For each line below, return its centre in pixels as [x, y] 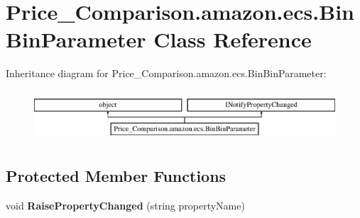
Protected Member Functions [116, 176]
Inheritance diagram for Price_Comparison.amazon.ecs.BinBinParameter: [166, 73]
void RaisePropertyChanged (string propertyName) [125, 205]
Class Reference [233, 39]
